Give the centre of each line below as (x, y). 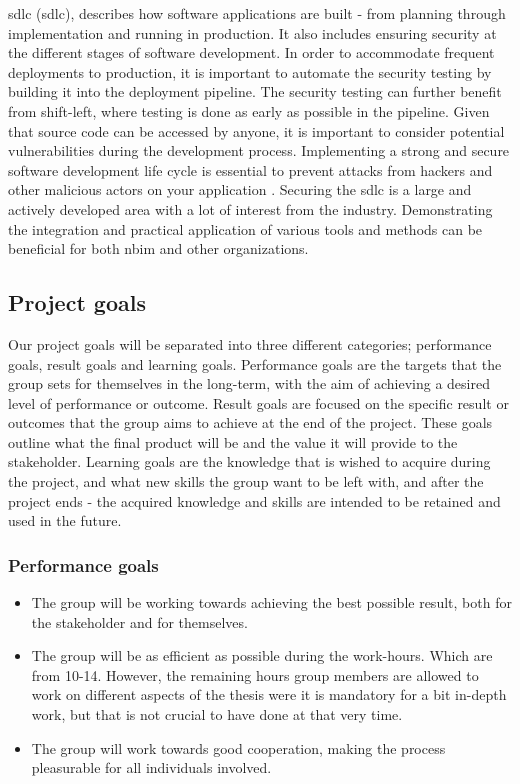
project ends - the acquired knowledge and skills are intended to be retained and (254, 500)
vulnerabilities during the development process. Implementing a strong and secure (259, 150)
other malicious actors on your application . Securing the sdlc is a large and (240, 189)
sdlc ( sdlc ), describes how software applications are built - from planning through (257, 13)
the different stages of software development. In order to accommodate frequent (251, 52)
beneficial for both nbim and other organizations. (158, 248)
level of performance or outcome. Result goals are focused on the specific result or (258, 402)
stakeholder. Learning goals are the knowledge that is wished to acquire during (249, 461)
